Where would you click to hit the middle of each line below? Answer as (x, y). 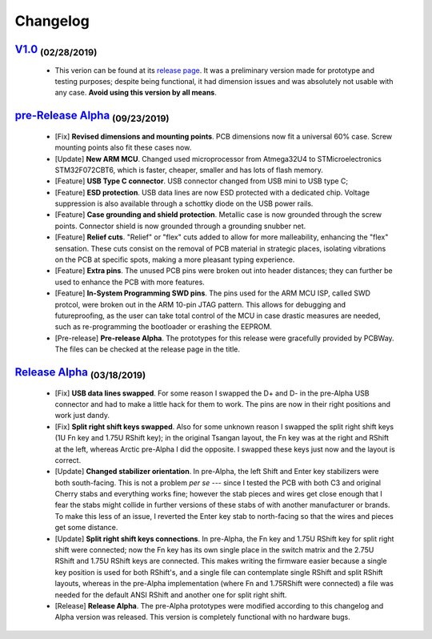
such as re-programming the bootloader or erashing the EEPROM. (163, 327)
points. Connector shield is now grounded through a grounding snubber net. (180, 226)
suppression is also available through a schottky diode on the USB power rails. (184, 203)
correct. (68, 460)
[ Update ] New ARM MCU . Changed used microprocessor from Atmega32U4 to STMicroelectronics (218, 159)
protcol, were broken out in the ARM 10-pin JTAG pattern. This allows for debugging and (200, 304)
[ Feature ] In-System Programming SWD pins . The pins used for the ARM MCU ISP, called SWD (213, 293)
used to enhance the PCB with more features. (130, 282)
